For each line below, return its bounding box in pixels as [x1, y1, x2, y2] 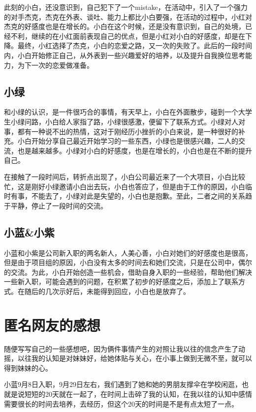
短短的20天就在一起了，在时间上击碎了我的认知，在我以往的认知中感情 [24, 388, 252, 399]
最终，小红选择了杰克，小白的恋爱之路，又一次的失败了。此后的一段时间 [17, 40, 252, 51]
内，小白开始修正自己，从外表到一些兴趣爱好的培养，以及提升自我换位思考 [4, 50, 245, 60]
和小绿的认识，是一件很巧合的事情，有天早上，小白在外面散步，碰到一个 [4, 107, 238, 117]
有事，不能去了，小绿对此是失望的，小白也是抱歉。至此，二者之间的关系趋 [10, 191, 252, 201]
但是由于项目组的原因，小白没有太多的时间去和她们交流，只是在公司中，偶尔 [4, 257, 252, 267]
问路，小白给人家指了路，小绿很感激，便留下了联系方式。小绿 [24, 116, 224, 126]
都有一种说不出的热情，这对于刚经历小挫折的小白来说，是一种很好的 [17, 126, 238, 136]
